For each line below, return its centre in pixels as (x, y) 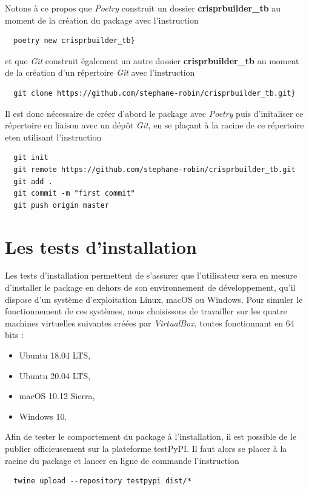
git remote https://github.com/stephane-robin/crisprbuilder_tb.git (154, 169)
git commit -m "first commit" (74, 194)
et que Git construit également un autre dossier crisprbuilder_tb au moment (152, 60)
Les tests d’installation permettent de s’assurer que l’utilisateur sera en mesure (151, 275)
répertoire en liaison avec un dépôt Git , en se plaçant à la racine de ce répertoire (154, 125)
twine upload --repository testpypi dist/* (102, 481)
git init (31, 158)
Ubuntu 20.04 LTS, (55, 375)
